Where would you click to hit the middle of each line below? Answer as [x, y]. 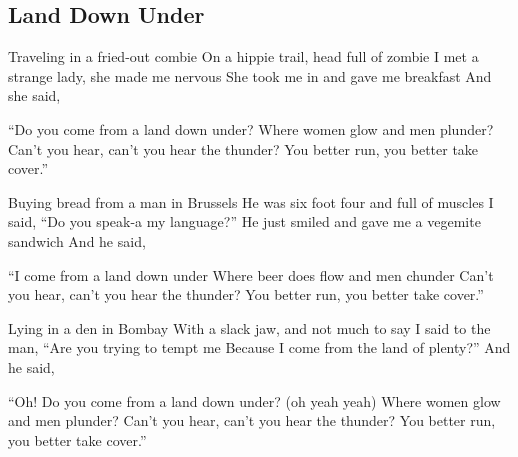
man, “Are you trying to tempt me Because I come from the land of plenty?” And [259, 347]
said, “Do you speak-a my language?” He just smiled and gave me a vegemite [244, 221]
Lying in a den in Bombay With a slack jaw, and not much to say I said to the [249, 327]
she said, [34, 95]
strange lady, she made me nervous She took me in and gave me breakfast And [250, 75]
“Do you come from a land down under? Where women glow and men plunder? [251, 128]
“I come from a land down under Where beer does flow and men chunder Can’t [251, 274]
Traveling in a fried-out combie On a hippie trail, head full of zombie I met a [243, 56]
